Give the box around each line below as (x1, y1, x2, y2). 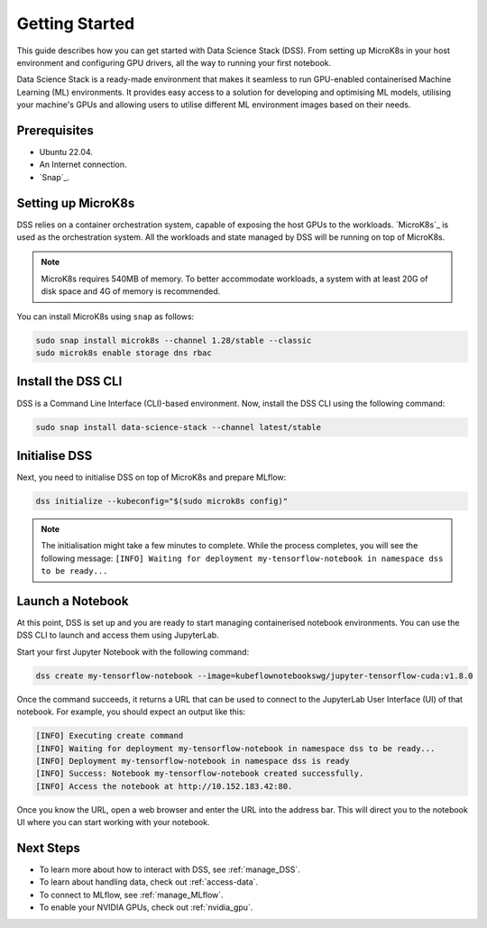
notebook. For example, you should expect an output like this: (16, 706, 246, 717)
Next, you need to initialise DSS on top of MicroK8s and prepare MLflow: (16, 472, 287, 482)
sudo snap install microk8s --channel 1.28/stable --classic (35, 335, 312, 345)
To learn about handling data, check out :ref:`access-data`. (39, 877, 259, 887)
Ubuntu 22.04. (39, 147, 94, 158)
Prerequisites (16, 123, 94, 138)
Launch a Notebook (16, 593, 129, 609)
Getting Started (16, 14, 135, 33)
